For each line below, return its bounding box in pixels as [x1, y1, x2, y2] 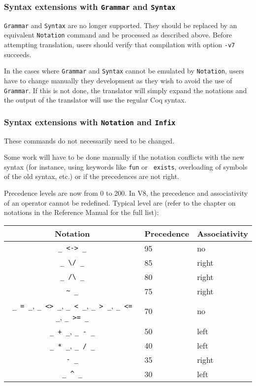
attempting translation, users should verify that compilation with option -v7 [4, 39, 235, 50]
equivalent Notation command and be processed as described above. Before [4, 30, 232, 40]
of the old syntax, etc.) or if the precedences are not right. [4, 171, 179, 181]
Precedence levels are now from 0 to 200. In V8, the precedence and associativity [4, 188, 248, 198]
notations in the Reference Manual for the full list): [4, 207, 159, 217]
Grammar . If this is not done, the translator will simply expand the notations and [4, 85, 247, 95]
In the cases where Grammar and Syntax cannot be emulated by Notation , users [4, 66, 244, 76]
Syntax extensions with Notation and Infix [4, 115, 176, 128]
